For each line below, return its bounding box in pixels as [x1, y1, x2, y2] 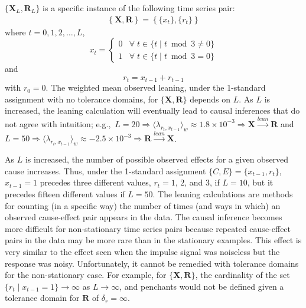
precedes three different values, [40, 176, 151, 188]
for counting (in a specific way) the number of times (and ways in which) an [5, 199, 281, 211]
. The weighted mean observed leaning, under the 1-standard [45, 81, 266, 94]
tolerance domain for [5, 292, 80, 304]
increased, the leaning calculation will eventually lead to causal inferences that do [5, 104, 300, 117]
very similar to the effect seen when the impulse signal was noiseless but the [5, 245, 280, 257]
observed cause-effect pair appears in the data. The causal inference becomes [5, 211, 282, 223]
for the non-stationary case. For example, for [5, 269, 167, 281]
